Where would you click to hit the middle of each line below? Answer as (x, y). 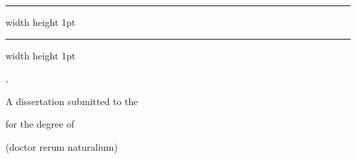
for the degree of (40, 124)
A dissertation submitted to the (72, 101)
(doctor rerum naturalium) (62, 146)
